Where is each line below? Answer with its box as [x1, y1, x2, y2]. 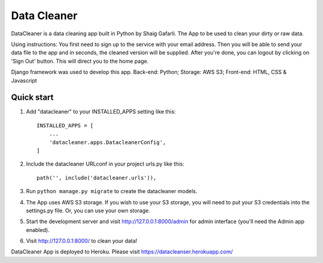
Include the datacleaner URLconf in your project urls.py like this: [26, 160, 185, 167]
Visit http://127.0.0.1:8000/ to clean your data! [26, 237, 138, 244]
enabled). [26, 226, 50, 233]
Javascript [11, 77, 37, 84]
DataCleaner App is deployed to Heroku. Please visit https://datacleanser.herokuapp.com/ [11, 248, 233, 255]
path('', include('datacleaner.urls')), [36, 174, 157, 181]
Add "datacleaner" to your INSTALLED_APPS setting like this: [26, 108, 176, 115]
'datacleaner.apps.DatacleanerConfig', [48, 139, 166, 146]
